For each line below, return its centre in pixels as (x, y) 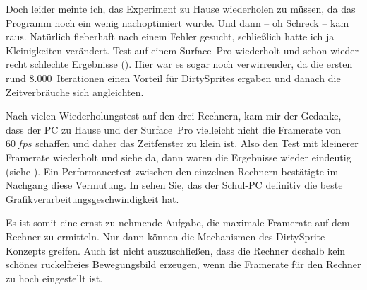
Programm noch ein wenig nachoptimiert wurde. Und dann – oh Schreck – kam (178, 22)
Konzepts (26, 250)
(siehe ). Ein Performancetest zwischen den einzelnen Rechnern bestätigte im (172, 171)
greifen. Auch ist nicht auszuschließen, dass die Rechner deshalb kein (197, 250)
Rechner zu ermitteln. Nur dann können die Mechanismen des (139, 236)
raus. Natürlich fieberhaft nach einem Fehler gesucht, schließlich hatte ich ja (170, 36)
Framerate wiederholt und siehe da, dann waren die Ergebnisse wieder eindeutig (179, 157)
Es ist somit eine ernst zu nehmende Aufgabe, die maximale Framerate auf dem (178, 222)
